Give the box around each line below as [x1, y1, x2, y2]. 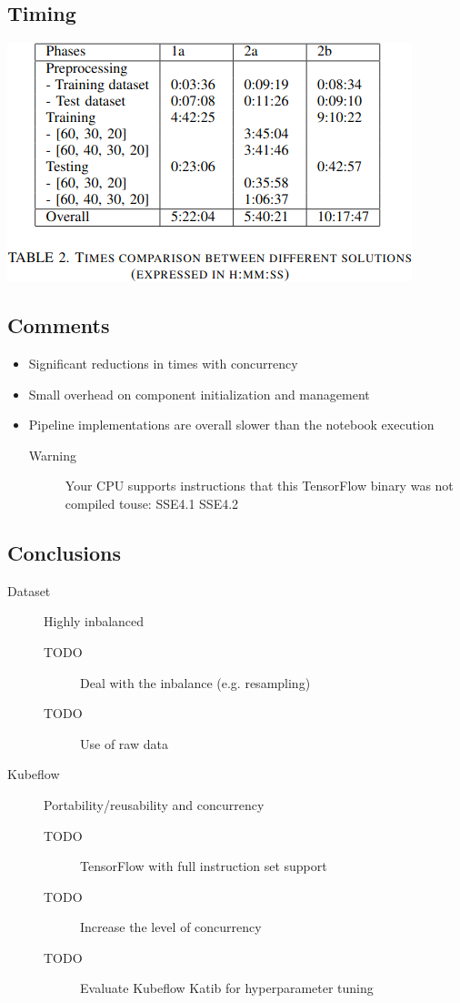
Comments [7, 311, 110, 339]
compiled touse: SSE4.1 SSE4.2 [65, 493, 239, 512]
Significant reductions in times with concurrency [28, 354, 298, 372]
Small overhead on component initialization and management [28, 384, 370, 403]
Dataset [7, 581, 51, 600]
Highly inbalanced [44, 612, 145, 631]
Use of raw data [80, 734, 168, 753]
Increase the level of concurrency [80, 917, 262, 937]
